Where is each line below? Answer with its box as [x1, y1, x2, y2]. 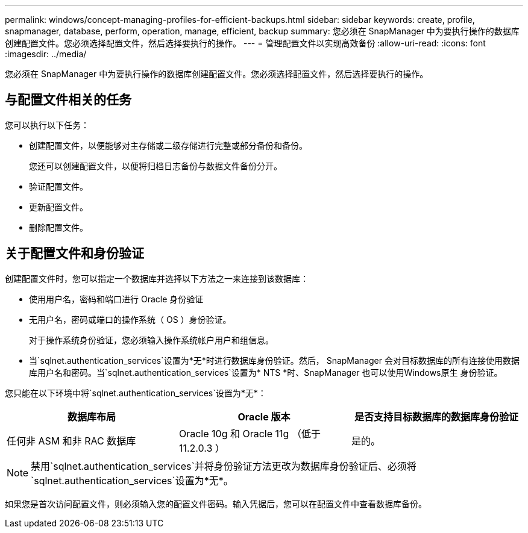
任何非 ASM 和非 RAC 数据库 [7, 434, 136, 447]
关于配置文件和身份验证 [5, 246, 144, 261]
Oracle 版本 [237, 410, 291, 423]
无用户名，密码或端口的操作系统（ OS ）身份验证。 [29, 314, 231, 325]
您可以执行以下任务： [5, 119, 89, 130]
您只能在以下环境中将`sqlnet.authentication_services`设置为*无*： [5, 387, 266, 398]
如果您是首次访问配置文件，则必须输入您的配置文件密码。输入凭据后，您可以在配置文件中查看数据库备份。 [5, 498, 427, 509]
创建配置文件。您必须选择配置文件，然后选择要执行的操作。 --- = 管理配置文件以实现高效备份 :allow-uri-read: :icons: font [5, 38, 486, 48]
